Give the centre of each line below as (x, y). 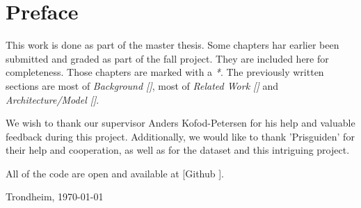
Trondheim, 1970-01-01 (55, 197)
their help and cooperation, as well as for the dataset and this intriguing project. (178, 150)
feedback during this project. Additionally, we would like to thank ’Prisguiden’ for (180, 136)
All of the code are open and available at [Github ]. (115, 173)
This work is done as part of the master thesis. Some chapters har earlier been (173, 45)
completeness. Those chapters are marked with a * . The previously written (165, 72)
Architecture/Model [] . (53, 99)
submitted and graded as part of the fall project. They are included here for (167, 58)
